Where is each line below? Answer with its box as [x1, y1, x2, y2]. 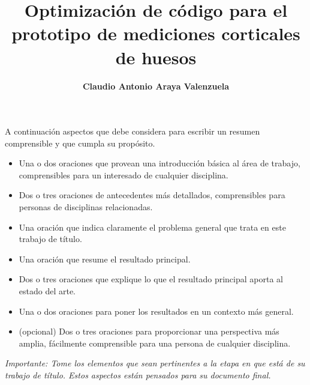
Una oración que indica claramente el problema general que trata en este [19, 220, 286, 233]
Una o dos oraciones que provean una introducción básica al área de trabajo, [19, 157, 300, 169]
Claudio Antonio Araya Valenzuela [82, 79, 230, 92]
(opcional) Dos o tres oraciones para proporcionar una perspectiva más [19, 325, 279, 338]
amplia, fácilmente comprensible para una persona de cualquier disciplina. [19, 336, 291, 349]
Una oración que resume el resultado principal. [19, 252, 191, 265]
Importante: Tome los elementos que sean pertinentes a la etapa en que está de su [5, 357, 305, 369]
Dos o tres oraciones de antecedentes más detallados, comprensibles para [19, 189, 285, 201]
